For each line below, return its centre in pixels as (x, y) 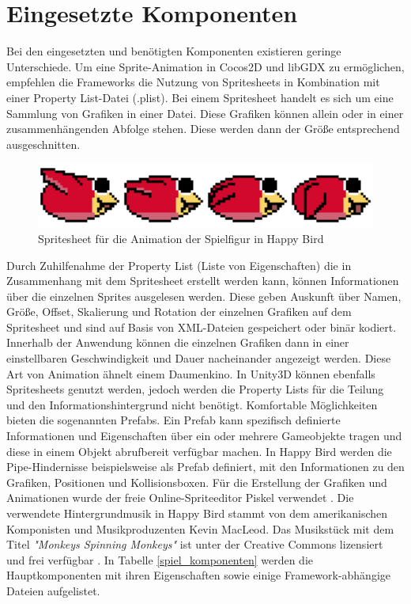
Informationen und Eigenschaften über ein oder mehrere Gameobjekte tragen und (204, 436)
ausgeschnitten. (43, 144)
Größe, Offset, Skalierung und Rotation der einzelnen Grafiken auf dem (179, 311)
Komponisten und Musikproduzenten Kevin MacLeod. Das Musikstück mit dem (200, 528)
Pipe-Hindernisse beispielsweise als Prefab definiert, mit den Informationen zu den (205, 467)
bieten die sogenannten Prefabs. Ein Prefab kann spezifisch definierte (173, 420)
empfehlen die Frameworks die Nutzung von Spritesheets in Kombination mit (193, 82)
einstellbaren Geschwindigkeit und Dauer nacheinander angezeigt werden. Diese (199, 358)
